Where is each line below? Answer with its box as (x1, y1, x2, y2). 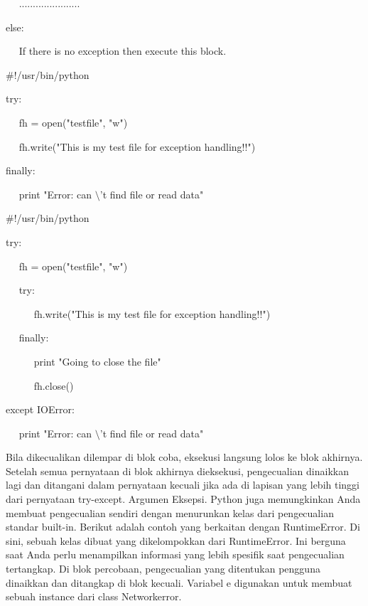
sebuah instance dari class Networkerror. (6, 589, 182, 604)
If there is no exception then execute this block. (18, 43, 227, 58)
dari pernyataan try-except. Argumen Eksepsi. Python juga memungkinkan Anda (6, 491, 361, 506)
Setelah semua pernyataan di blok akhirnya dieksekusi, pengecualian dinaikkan (6, 463, 349, 478)
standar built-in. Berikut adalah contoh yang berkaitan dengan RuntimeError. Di (6, 519, 360, 534)
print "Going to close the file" (33, 353, 161, 368)
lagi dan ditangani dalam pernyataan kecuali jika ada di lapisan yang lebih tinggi (6, 477, 359, 492)
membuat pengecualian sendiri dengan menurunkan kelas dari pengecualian (6, 505, 334, 520)
